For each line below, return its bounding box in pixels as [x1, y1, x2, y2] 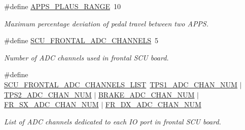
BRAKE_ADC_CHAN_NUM [98, 89, 195, 100]
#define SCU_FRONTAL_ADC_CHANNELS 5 [4, 35, 159, 46]
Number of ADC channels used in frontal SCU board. [4, 52, 169, 62]
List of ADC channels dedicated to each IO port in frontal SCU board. [4, 116, 221, 126]
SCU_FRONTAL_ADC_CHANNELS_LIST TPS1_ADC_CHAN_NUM [4, 79, 237, 89]
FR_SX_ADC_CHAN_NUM [4, 99, 99, 110]
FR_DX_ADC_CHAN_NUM [105, 99, 201, 110]
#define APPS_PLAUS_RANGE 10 [4, 1, 121, 11]
